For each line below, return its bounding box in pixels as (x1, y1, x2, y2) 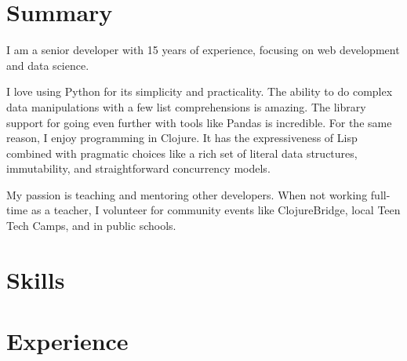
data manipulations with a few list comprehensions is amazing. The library (6, 98, 366, 115)
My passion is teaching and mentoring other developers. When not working (6, 186, 368, 202)
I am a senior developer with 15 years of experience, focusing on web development (6, 42, 400, 58)
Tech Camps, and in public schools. (6, 217, 176, 234)
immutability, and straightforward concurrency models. (6, 160, 271, 177)
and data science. (6, 57, 89, 73)
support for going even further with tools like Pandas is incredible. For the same (6, 114, 392, 130)
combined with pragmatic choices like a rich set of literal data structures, (6, 144, 358, 161)
